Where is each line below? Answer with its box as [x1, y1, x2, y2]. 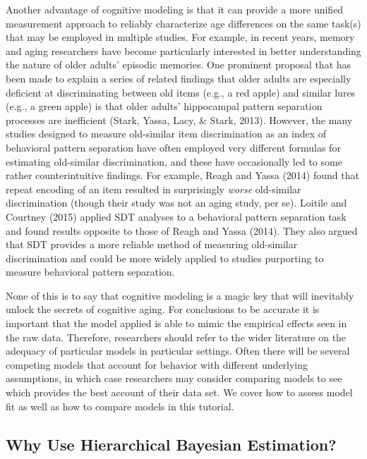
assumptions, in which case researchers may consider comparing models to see [6, 371, 342, 386]
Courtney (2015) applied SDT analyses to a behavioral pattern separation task [6, 209, 347, 224]
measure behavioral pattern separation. [6, 264, 175, 279]
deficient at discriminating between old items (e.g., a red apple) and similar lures [6, 85, 356, 99]
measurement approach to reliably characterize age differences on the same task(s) [6, 16, 361, 30]
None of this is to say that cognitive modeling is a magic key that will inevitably [6, 288, 354, 302]
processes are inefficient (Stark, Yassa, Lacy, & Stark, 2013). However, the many [6, 112, 353, 127]
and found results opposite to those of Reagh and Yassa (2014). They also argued [6, 223, 358, 238]
